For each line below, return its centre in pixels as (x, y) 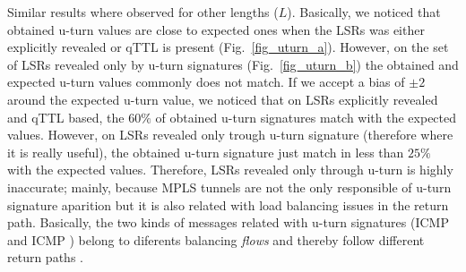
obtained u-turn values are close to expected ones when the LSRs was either (216, 29)
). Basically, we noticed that (364, 12)
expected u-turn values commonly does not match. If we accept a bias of (206, 82)
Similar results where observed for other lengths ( (143, 12)
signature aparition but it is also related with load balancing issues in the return (228, 204)
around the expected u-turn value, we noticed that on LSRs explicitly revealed (223, 99)
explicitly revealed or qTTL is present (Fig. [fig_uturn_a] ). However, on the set (228, 47)
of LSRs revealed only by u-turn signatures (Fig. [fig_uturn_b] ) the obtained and (233, 64)
